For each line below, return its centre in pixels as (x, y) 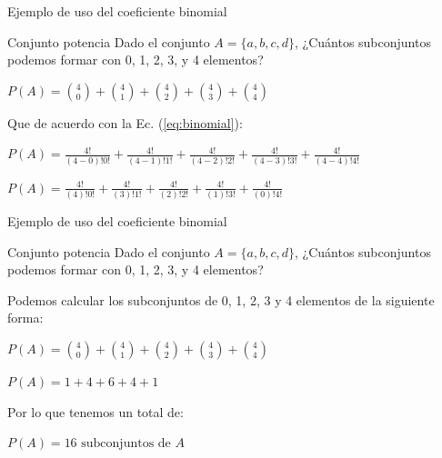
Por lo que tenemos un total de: (95, 411)
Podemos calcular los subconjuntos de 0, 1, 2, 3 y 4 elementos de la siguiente (221, 299)
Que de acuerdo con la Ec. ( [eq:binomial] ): (125, 122)
